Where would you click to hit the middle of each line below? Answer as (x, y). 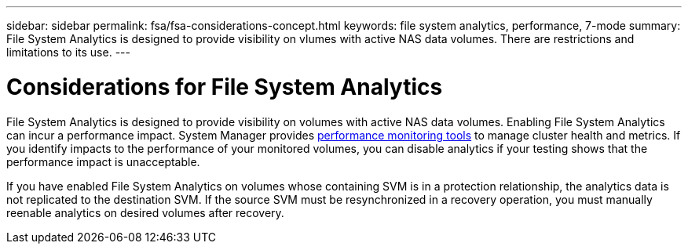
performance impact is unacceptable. (103, 161)
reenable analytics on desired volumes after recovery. (145, 212)
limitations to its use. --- (68, 52)
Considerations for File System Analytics (225, 87)
